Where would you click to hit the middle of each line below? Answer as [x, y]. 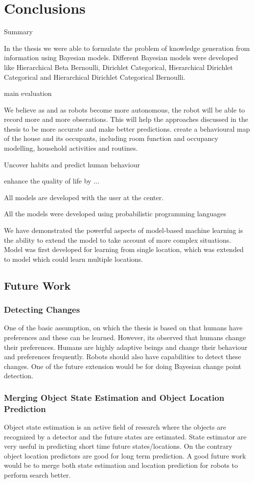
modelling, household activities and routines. [71, 148]
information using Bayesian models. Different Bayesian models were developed [121, 57]
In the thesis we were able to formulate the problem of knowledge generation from [127, 48]
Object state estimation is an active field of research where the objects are [115, 427]
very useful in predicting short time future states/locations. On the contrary [118, 446]
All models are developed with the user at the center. [84, 197]
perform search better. [37, 475]
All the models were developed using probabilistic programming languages [115, 214]
